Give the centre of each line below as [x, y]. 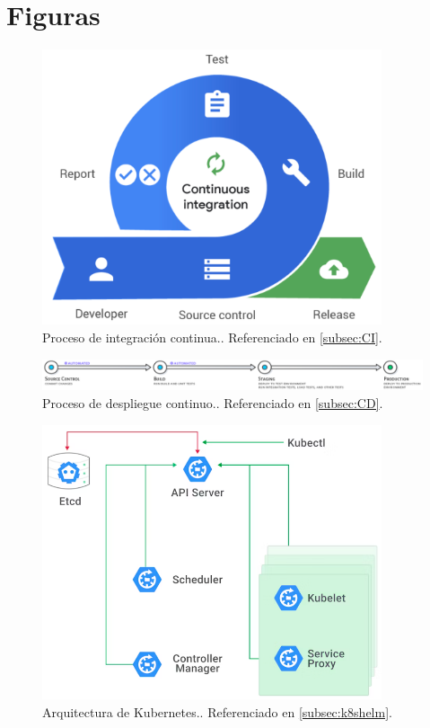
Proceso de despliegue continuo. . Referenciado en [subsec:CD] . [213, 403]
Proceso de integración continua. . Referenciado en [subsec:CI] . [212, 337]
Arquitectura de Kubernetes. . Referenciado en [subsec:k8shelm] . [217, 711]
